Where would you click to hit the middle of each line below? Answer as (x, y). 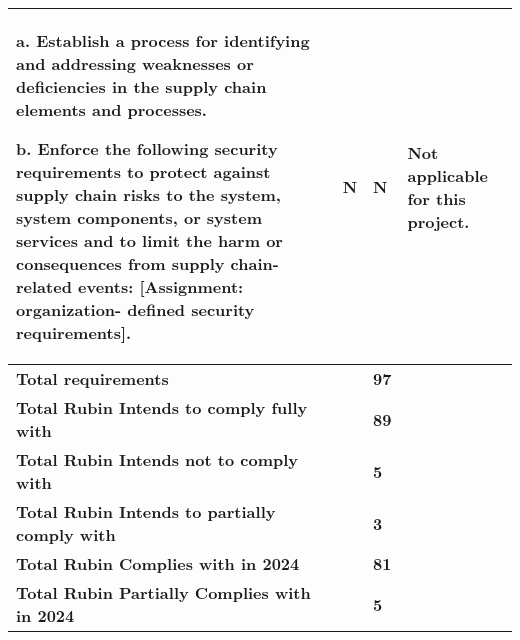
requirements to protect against (143, 171)
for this (436, 198)
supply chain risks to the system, (148, 194)
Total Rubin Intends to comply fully (162, 407)
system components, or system (139, 217)
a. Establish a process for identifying (163, 40)
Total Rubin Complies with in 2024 (158, 563)
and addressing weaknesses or (135, 63)
